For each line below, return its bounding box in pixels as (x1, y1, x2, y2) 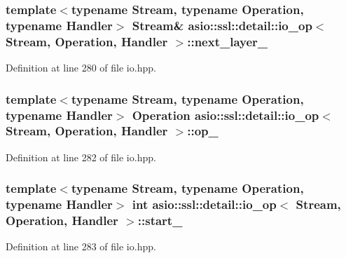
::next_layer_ (187, 32, 268, 50)
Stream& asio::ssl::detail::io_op (132, 16, 312, 34)
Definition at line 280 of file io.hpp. (6, 60, 156, 75)
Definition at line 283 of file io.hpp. (6, 239, 156, 254)
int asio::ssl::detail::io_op (132, 196, 277, 213)
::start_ (137, 212, 183, 229)
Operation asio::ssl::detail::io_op (132, 106, 319, 123)
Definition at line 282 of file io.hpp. (6, 149, 156, 164)
